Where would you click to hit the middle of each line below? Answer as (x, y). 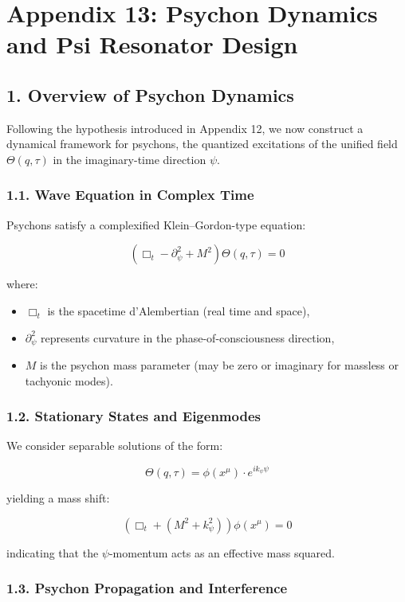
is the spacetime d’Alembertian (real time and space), (179, 310)
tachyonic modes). (69, 380)
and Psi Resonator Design (152, 44)
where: (22, 284)
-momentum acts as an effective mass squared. (222, 552)
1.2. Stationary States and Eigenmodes (134, 416)
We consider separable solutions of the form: (115, 446)
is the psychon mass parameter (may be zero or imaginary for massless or (220, 365)
